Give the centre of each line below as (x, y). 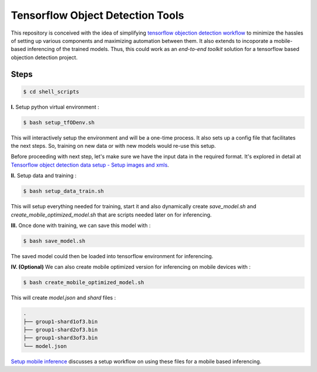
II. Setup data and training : (44, 175)
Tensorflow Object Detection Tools (97, 15)
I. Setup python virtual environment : (55, 107)
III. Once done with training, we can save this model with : (81, 225)
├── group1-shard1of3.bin (60, 322)
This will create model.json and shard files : (63, 298)
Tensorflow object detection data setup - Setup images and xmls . (90, 165)
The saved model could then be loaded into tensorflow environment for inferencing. (112, 256)
